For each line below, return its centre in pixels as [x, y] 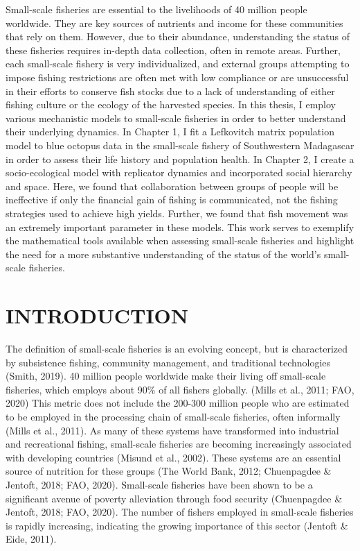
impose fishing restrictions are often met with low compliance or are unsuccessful [177, 77]
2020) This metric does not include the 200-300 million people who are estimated [178, 403]
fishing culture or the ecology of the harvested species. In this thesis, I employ [171, 104]
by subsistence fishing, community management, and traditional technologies [168, 362]
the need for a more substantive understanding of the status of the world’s [163, 254]
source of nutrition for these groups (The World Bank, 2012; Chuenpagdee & [169, 471]
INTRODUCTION [97, 315]
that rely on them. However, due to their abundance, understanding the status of [178, 36]
